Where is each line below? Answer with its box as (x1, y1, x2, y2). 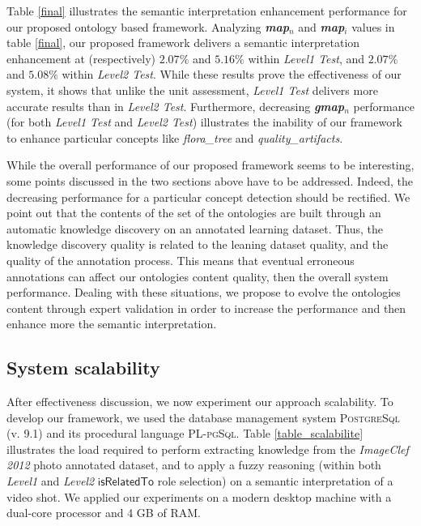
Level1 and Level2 (6, 473, 95, 490)
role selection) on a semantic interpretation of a (157, 473, 393, 490)
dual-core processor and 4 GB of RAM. (6, 504, 201, 521)
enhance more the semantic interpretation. (6, 315, 217, 332)
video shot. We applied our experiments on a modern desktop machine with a (6, 488, 392, 505)
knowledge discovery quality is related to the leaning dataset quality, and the (6, 236, 389, 253)
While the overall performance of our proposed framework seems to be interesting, (6, 156, 415, 173)
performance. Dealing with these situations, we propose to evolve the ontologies (6, 284, 401, 301)
